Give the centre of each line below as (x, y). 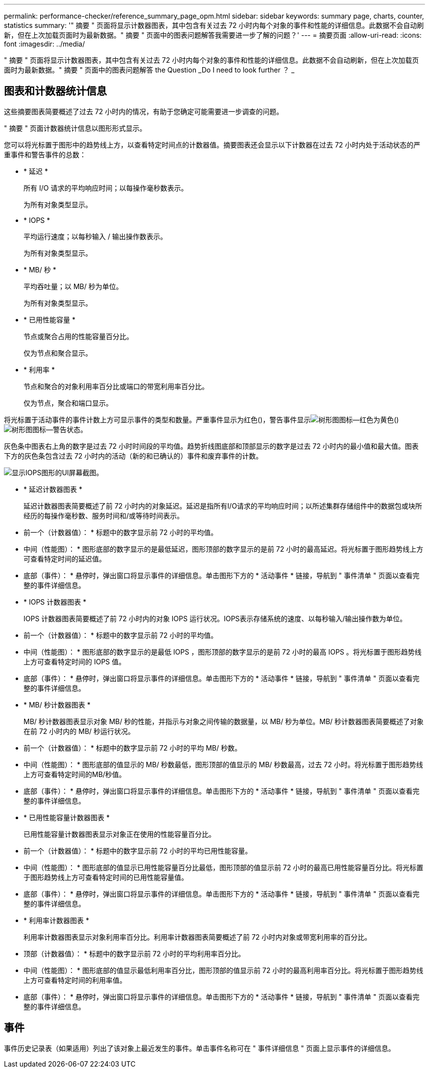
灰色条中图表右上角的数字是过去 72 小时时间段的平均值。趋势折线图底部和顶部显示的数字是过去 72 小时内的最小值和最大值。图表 (211, 446)
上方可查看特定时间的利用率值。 (75, 980)
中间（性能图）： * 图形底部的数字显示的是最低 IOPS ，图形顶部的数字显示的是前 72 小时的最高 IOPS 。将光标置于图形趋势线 (223, 652)
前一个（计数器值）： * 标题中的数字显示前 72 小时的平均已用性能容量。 (138, 851)
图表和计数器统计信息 (55, 91)
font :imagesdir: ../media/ (45, 44)
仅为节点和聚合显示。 (58, 353)
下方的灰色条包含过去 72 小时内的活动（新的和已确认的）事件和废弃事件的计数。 (133, 456)
